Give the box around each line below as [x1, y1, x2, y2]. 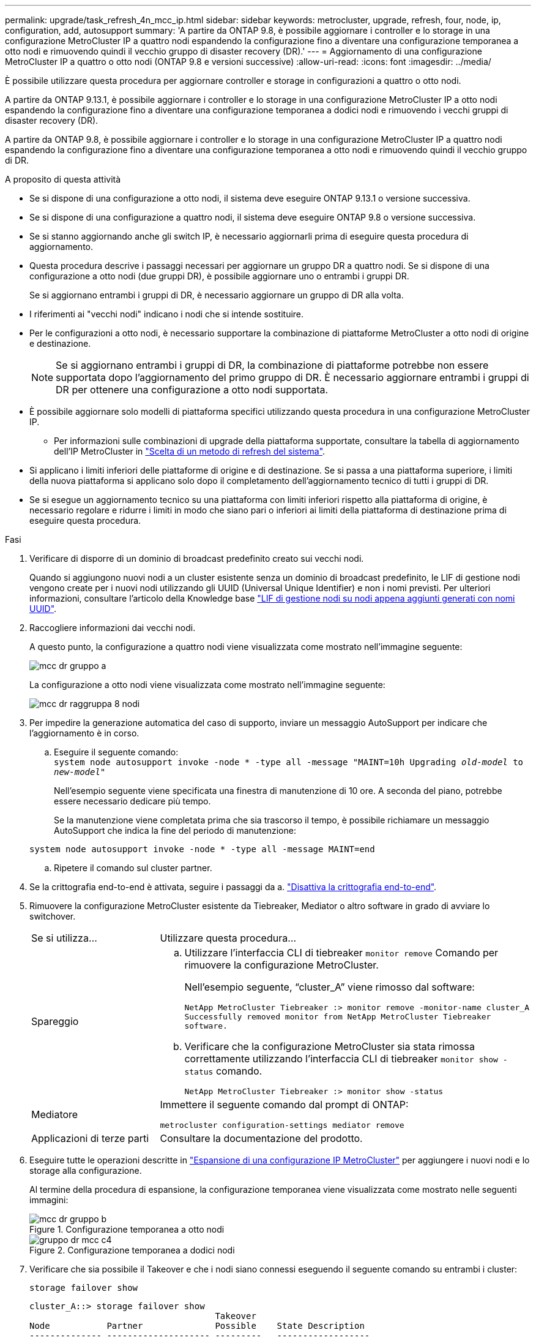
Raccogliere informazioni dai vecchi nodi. [29, 622, 196, 633]
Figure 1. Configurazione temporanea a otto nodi [29, 1224, 225, 1234]
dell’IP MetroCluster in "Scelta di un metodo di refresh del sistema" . [54, 446, 326, 456]
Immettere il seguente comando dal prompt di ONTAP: [160, 1098, 409, 1111]
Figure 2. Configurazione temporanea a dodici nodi [29, 1245, 235, 1255]
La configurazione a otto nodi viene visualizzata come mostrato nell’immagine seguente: [29, 679, 385, 690]
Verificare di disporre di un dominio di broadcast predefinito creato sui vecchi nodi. [29, 553, 364, 564]
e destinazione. [29, 338, 91, 349]
